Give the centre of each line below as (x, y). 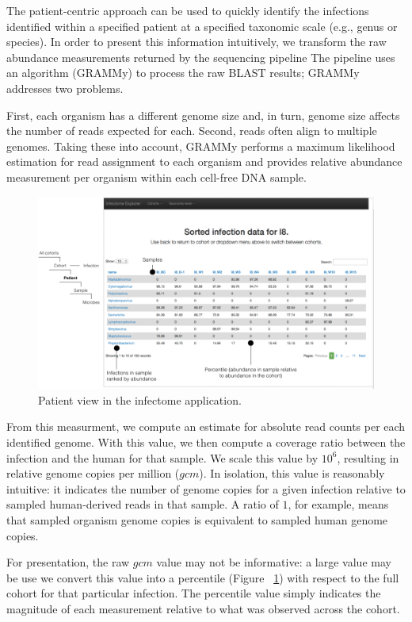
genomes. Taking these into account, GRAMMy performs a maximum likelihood (201, 146)
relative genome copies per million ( (93, 473)
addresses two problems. (65, 88)
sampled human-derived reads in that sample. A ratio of (143, 504)
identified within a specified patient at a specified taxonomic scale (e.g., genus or (202, 26)
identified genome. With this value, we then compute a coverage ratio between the (206, 442)
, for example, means (338, 504)
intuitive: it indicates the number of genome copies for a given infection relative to (206, 488)
